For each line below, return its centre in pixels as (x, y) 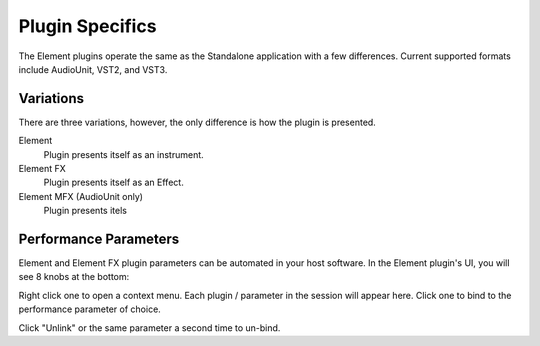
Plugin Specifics (87, 26)
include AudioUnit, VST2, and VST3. (93, 69)
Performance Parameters (99, 239)
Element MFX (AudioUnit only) (81, 196)
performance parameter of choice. (90, 309)
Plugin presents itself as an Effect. (113, 182)
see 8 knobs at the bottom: (74, 277)
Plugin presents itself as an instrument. (123, 154)
